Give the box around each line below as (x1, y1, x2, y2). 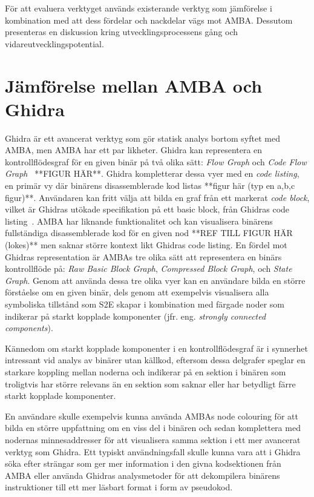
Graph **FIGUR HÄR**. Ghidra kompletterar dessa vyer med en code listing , (5, 167, 299, 180)
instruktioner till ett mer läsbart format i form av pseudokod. (5, 481, 233, 493)
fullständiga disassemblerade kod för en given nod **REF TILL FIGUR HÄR (5, 226, 293, 239)
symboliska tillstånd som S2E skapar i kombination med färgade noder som (5, 298, 285, 310)
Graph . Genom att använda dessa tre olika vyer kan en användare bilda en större (5, 274, 306, 286)
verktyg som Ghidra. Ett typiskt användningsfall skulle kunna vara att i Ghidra (5, 445, 301, 458)
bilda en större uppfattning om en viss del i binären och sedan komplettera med (5, 421, 301, 434)
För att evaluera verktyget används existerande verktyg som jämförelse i (5, 2, 272, 14)
